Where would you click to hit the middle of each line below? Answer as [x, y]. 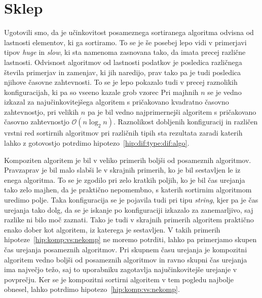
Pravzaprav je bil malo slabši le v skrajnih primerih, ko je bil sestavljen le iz [122, 170]
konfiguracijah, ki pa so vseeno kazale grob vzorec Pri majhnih [101, 92]
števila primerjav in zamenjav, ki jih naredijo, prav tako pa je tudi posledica [123, 72]
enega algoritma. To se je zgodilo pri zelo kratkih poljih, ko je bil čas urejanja [125, 179]
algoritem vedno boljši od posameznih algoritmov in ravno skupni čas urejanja [126, 259]
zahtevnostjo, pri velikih [42, 111]
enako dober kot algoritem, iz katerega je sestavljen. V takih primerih [112, 229]
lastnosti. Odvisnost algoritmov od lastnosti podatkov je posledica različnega [123, 62]
